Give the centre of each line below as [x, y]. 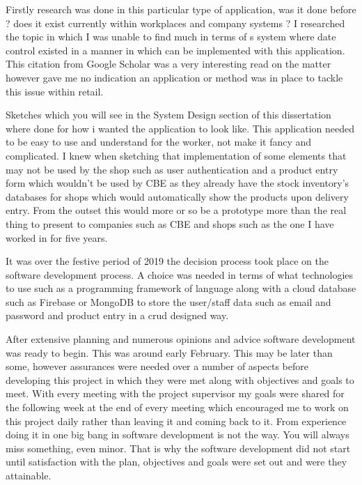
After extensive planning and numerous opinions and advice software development [181, 339]
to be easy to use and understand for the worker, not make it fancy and [159, 142]
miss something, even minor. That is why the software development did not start [178, 448]
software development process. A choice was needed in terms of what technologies [180, 274]
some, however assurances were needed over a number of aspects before [157, 366]
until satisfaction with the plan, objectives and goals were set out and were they [176, 462]
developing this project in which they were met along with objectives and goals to [180, 379]
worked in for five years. [57, 237]
